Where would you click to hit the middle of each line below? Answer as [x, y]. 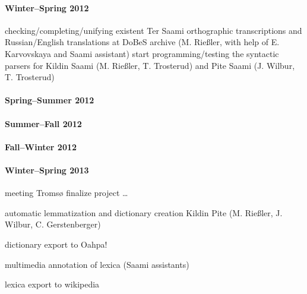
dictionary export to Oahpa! [56, 244]
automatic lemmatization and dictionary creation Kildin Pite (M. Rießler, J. [144, 212]
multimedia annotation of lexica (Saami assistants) [97, 264]
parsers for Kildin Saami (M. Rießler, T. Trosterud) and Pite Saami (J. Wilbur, [150, 65]
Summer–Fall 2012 [43, 123]
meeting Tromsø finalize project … [67, 193]
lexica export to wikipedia [52, 284]
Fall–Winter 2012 [41, 146]
